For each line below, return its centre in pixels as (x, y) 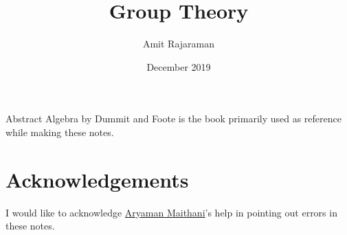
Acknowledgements (97, 179)
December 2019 (179, 66)
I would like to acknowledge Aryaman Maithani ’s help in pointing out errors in (171, 212)
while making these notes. (60, 132)
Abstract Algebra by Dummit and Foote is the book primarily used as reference (173, 119)
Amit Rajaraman (179, 44)
